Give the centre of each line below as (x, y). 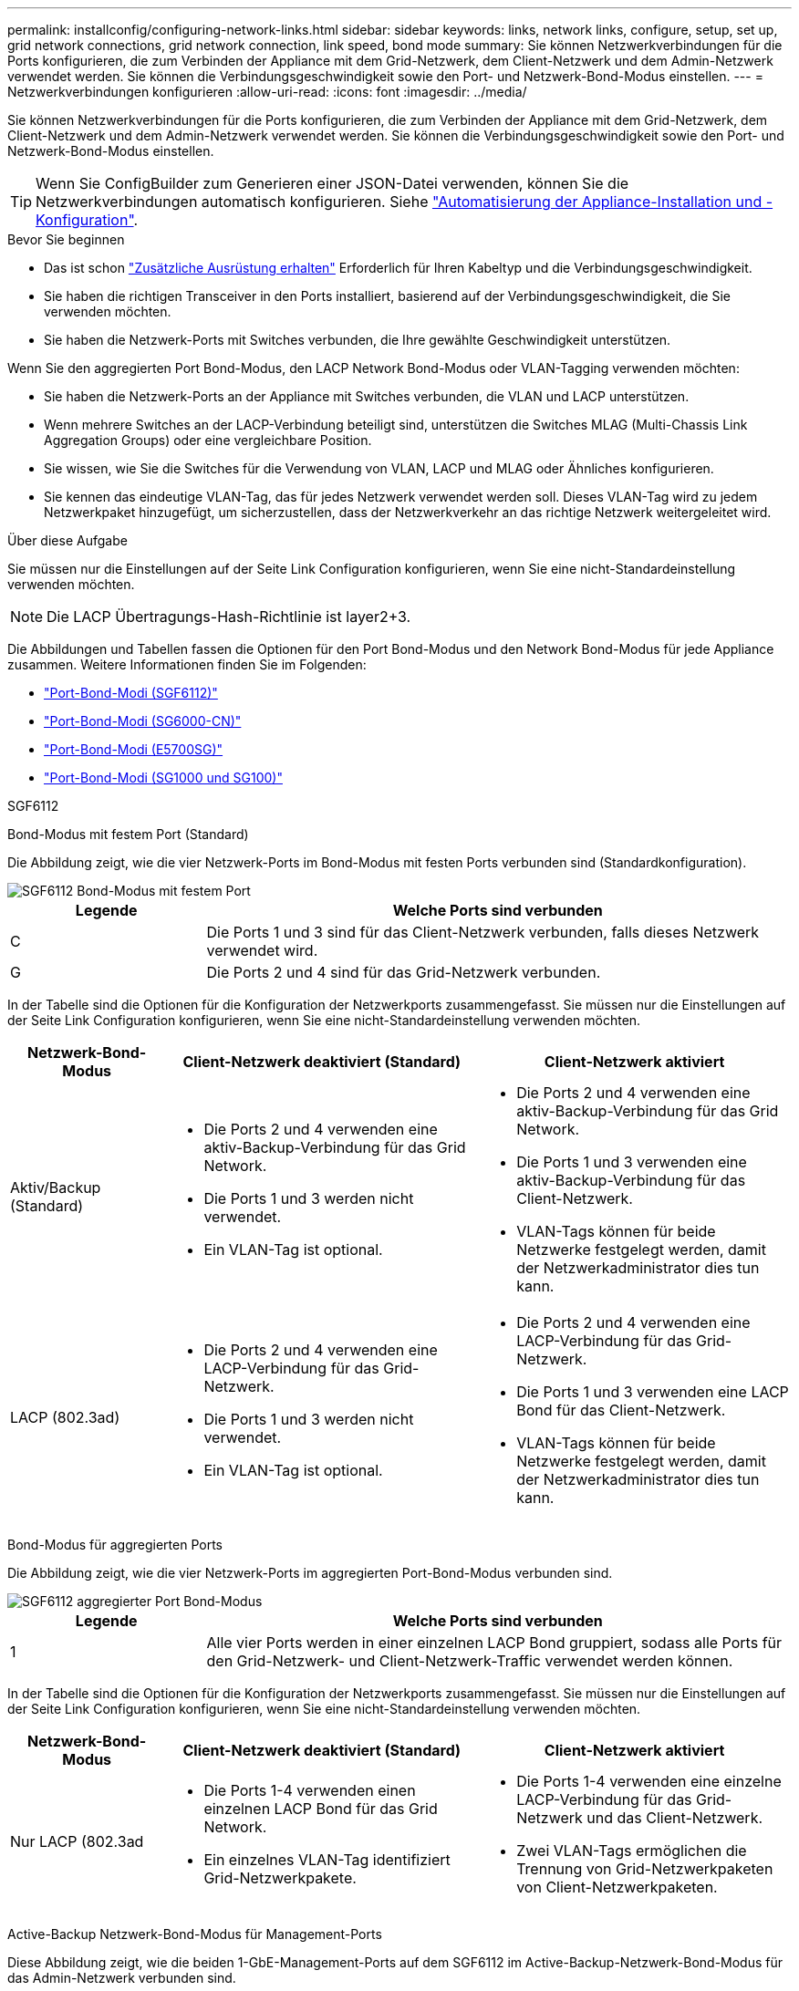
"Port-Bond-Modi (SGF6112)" (131, 693)
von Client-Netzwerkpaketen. (617, 1887)
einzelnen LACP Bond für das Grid (321, 1809)
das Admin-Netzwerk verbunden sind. (122, 1978)
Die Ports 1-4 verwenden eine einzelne (649, 1781)
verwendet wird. (262, 950)
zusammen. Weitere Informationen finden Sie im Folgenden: (187, 664)
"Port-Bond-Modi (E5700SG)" (134, 749)
